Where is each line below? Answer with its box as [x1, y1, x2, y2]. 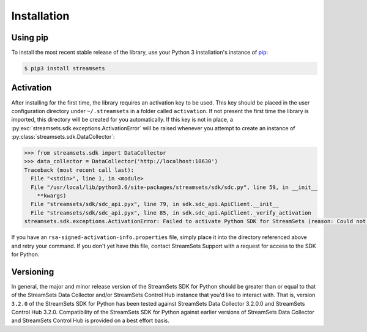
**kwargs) [37, 193, 67, 199]
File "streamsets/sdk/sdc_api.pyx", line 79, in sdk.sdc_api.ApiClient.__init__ [31, 201, 280, 208]
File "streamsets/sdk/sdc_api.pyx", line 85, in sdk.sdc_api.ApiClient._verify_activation [31, 209, 311, 216]
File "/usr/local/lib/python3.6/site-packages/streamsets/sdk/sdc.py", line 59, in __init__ [31, 183, 318, 191]
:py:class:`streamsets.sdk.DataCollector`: [11, 133, 116, 141]
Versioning [11, 267, 54, 277]
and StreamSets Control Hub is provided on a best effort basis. [11, 317, 169, 324]
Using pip [11, 32, 49, 43]
